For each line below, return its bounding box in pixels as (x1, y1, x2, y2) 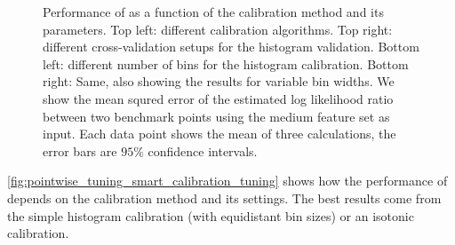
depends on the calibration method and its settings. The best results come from (7, 188, 442, 207)
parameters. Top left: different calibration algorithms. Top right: (43, 20, 393, 38)
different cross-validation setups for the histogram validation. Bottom (43, 37, 419, 56)
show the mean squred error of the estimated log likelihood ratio (43, 89, 394, 107)
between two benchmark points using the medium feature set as (43, 107, 390, 125)
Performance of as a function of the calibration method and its (43, 3, 384, 20)
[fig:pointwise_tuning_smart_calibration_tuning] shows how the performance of (7, 171, 448, 190)
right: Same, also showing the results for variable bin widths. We (43, 72, 395, 91)
